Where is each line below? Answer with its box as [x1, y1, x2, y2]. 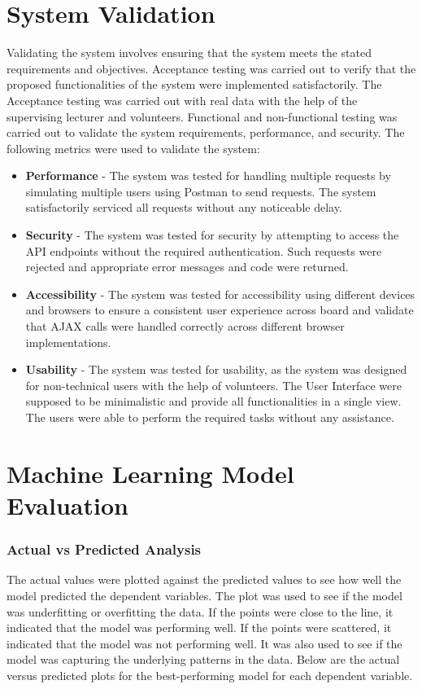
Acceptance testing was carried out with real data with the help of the [7, 91, 358, 108]
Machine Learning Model [7, 456, 294, 489]
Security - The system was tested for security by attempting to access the [25, 226, 399, 244]
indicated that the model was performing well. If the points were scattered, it [7, 619, 392, 636]
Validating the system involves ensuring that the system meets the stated [7, 44, 372, 61]
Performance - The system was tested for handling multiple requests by [25, 167, 391, 184]
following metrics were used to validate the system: [7, 139, 260, 156]
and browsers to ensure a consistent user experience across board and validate [25, 301, 414, 318]
